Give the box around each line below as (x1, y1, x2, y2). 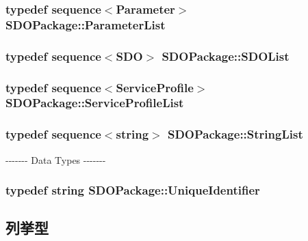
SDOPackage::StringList (167, 126, 303, 143)
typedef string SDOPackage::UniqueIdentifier (5, 182, 260, 199)
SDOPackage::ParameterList (5, 16, 166, 33)
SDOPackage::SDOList (162, 47, 290, 64)
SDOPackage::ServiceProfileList (5, 94, 184, 111)
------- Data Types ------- (5, 152, 106, 167)
